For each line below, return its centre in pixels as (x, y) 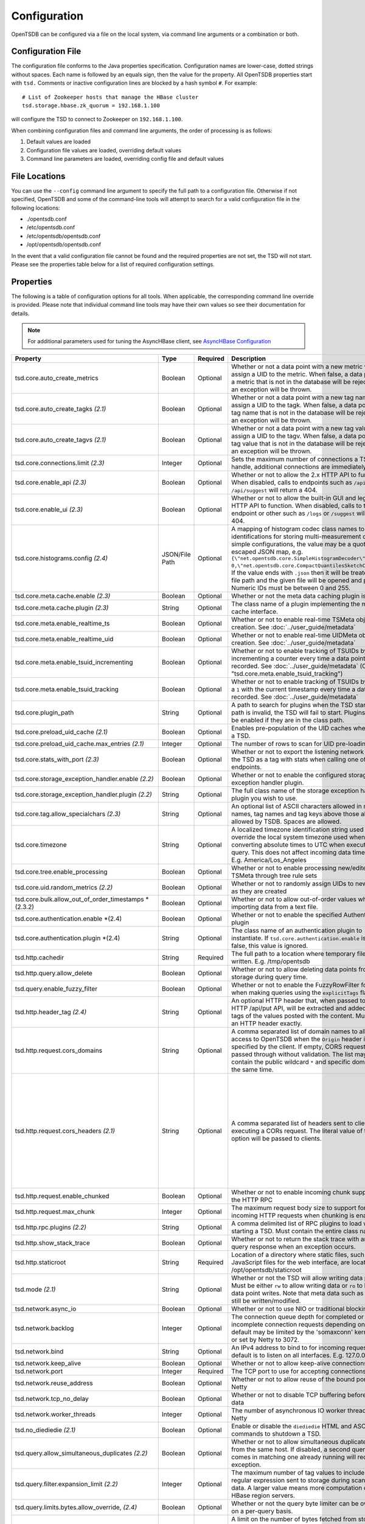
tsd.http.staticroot (40, 1262)
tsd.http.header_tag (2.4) (51, 1012)
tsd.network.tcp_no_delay (52, 1398)
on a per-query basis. (262, 1511)
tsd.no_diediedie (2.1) (45, 1430)
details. (20, 313)
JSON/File (176, 555)
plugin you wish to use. (264, 798)
